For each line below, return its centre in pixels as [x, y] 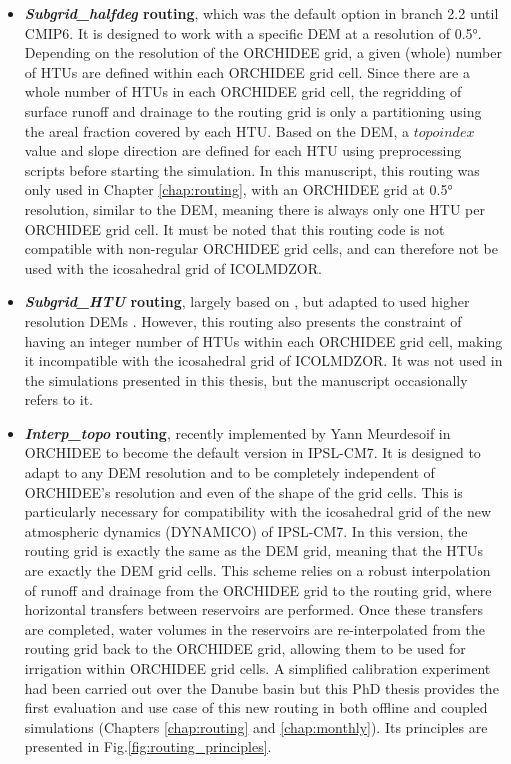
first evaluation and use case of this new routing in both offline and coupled [256, 707]
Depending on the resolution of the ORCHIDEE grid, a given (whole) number [263, 52]
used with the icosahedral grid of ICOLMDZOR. [173, 267]
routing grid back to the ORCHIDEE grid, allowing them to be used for [245, 648]
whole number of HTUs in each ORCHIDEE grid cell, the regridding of [243, 91]
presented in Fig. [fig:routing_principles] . [148, 746]
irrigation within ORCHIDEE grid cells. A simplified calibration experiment [257, 668]
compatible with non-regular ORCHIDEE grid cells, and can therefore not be [261, 248]
